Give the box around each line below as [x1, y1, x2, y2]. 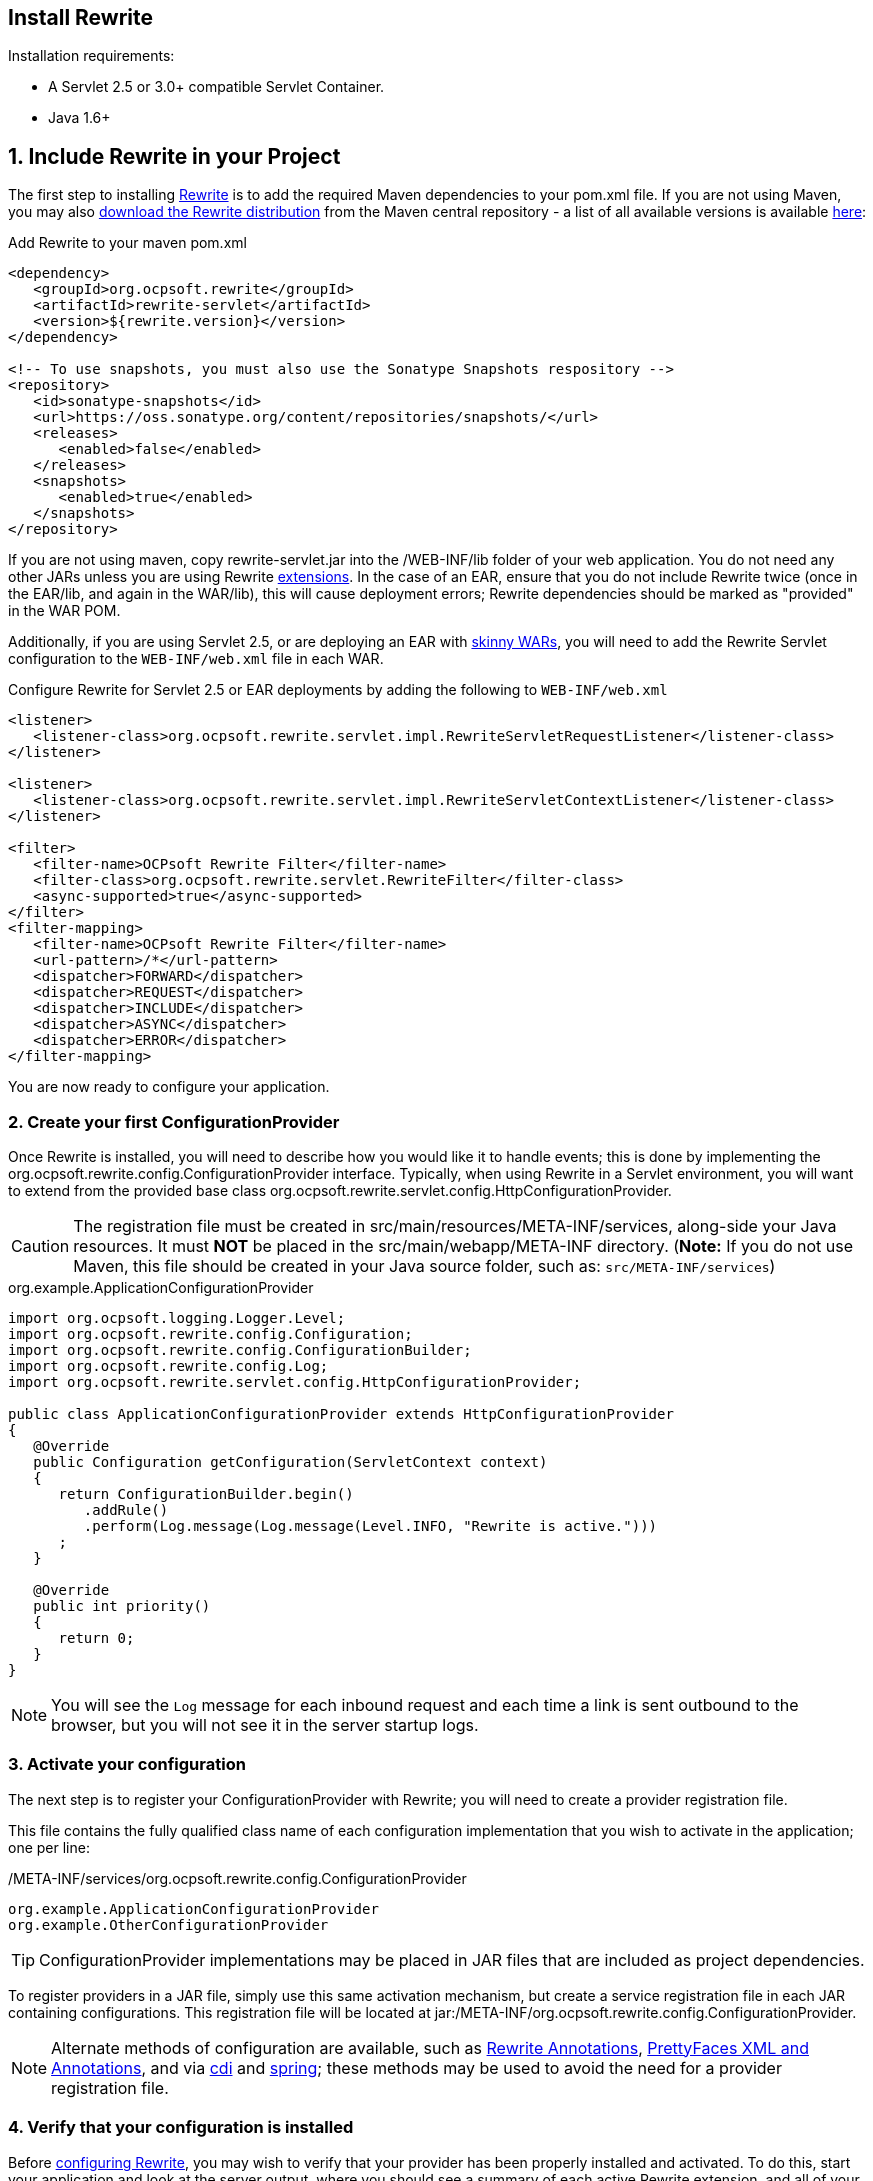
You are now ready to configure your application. [8, 1078, 330, 1096]
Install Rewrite [8, 5, 154, 30]
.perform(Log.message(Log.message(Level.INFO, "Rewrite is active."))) [83, 1518, 658, 1535]
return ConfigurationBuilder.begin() [58, 1486, 354, 1503]
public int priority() [33, 1598, 211, 1615]
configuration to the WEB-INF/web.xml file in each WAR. [8, 650, 384, 668]
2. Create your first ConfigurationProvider [8, 1111, 340, 1132]
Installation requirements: [8, 47, 175, 65]
